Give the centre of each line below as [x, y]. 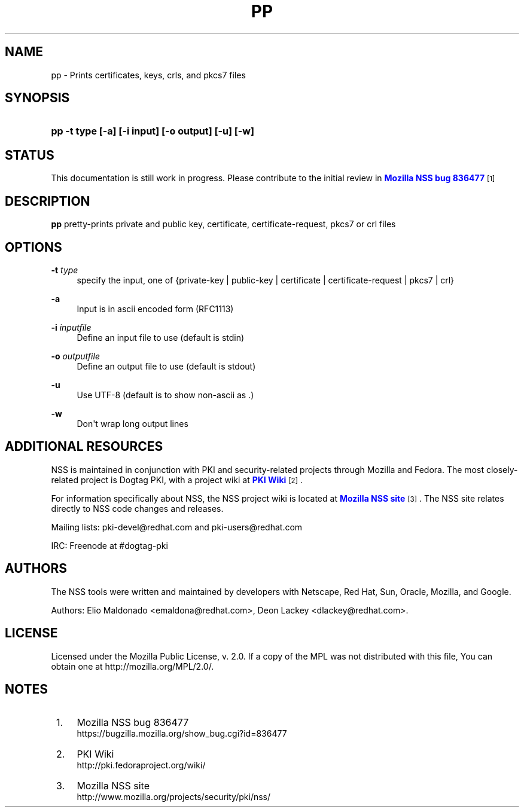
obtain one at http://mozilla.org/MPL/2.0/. [132, 666]
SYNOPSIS [37, 98]
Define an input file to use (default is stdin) [161, 337]
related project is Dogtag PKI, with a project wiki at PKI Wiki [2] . [177, 480]
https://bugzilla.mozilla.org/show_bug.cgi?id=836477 [182, 734]
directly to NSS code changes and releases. [137, 508]
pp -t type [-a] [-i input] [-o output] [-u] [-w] [153, 131]
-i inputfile [71, 327]
